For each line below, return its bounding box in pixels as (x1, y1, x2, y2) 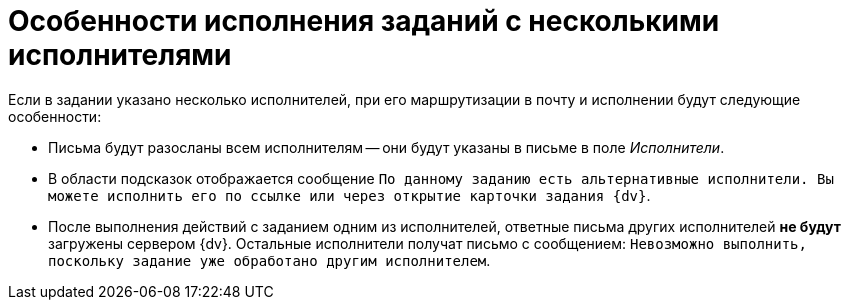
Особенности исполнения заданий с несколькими (8, 4, 720, 38)
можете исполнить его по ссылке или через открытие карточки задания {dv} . (48, 186, 651, 204)
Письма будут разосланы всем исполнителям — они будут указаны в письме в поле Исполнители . (48, 138, 725, 156)
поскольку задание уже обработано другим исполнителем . (48, 251, 491, 269)
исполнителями (8, 38, 232, 72)
